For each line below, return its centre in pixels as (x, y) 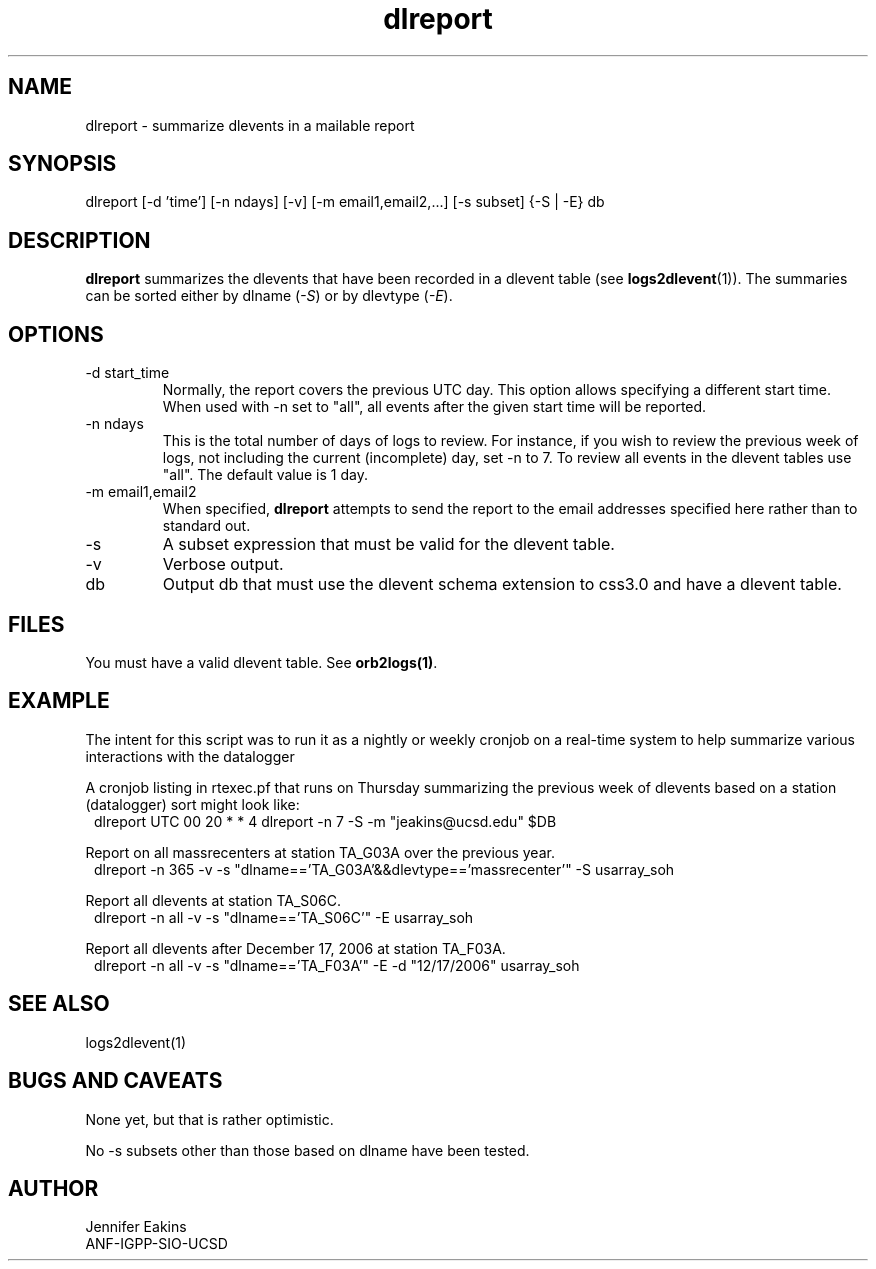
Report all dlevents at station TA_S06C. (213, 900)
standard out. (206, 526)
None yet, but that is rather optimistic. (209, 1119)
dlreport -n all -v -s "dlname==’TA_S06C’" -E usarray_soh (284, 917)
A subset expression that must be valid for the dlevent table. (388, 544)
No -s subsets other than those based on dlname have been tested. (307, 1150)
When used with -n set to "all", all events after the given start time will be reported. (434, 407)
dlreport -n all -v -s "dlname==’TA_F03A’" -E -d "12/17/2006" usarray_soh (337, 965)
